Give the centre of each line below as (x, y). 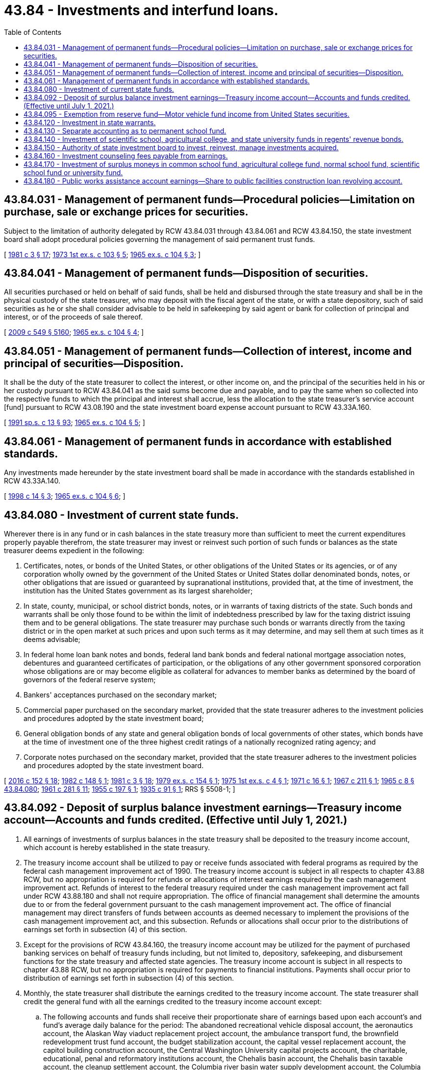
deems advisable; (52, 639)
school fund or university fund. (73, 172)
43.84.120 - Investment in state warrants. (90, 122)
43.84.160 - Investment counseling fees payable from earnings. (126, 156)
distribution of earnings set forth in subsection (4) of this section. (129, 978)
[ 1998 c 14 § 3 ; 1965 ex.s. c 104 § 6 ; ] (65, 496)
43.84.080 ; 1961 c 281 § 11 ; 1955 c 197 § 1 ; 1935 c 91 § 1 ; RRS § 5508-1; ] (120, 789)
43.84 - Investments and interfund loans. (141, 10)
